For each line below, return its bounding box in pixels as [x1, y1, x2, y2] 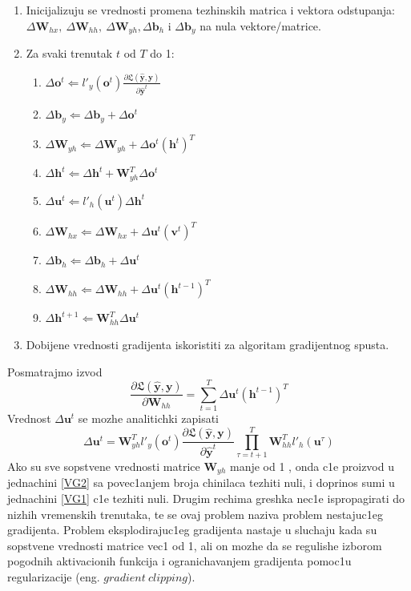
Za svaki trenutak [26, 45, 113, 62]
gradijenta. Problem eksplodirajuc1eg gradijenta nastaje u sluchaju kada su [7, 521, 377, 538]
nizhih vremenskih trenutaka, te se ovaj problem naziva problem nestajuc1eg [7, 505, 383, 522]
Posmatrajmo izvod [7, 363, 103, 380]
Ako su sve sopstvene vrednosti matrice [7, 458, 200, 475]
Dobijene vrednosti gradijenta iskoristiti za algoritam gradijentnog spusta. [26, 336, 389, 352]
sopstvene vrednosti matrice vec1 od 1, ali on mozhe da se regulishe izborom [7, 537, 382, 553]
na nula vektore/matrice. [199, 17, 321, 34]
